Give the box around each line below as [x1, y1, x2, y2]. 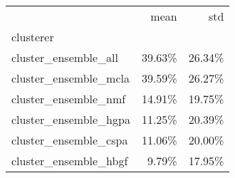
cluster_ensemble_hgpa [11, 111, 130, 127]
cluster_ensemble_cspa [11, 132, 128, 148]
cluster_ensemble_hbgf [11, 152, 128, 169]
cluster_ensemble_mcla [11, 70, 130, 86]
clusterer [11, 28, 54, 45]
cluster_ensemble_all [11, 49, 118, 66]
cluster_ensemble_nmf [11, 90, 126, 107]
